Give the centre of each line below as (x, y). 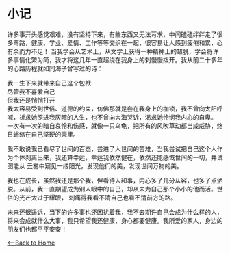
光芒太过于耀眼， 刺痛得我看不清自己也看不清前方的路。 (98, 197)
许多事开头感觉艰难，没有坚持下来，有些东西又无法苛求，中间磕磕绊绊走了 (112, 34)
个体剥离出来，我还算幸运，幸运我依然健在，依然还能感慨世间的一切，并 (115, 157)
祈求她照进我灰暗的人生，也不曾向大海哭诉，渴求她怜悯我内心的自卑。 (118, 117)
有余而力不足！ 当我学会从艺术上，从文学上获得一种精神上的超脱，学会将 (110, 51)
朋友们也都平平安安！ (37, 229)
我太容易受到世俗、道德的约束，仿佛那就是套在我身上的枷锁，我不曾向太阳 (112, 108)
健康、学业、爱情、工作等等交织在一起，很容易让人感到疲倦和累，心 (127, 42)
